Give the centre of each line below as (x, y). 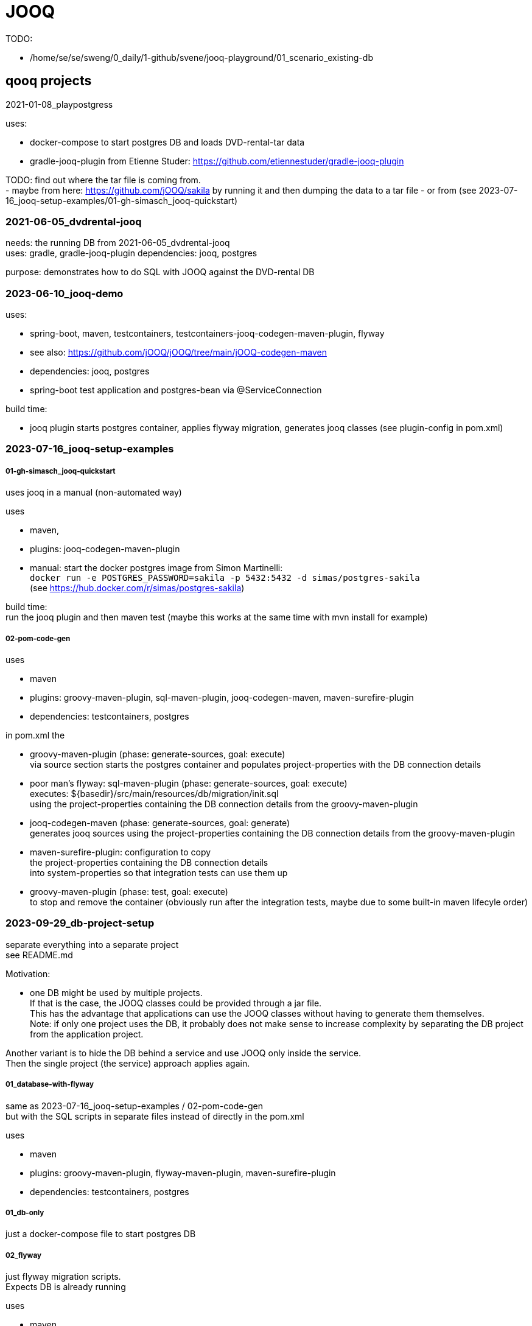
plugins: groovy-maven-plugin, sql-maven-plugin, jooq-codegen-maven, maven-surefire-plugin (222, 698)
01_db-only (25, 1212)
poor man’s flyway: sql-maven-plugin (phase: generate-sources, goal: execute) (189, 784)
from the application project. (87, 1034)
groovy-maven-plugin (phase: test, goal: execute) (129, 892)
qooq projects (49, 81)
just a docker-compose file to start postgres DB (101, 1234)
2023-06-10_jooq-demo (65, 293)
